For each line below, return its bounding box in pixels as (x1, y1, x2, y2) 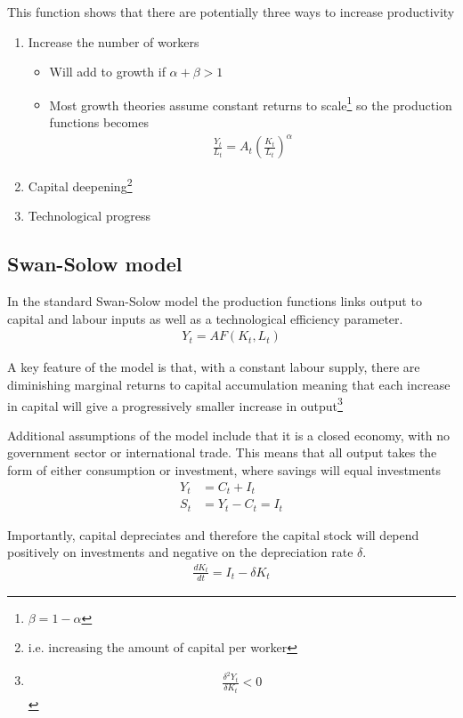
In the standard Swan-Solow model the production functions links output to (7, 292, 422, 311)
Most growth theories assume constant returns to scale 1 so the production (49, 93, 452, 114)
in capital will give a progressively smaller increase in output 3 (7, 393, 343, 415)
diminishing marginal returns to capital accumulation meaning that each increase (7, 375, 451, 394)
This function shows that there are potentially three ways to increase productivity (7, 3, 455, 20)
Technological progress (28, 206, 150, 225)
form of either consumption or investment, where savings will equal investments (7, 461, 442, 480)
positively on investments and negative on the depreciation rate (7, 543, 353, 561)
